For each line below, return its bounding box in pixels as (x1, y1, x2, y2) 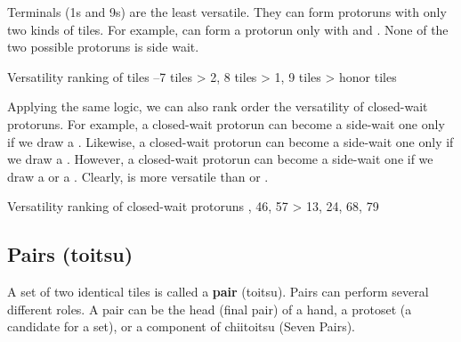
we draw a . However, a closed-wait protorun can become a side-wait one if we (7, 150, 433, 168)
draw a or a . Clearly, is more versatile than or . (7, 167, 269, 185)
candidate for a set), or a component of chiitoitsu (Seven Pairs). (7, 317, 356, 336)
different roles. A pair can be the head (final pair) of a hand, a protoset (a (7, 299, 412, 318)
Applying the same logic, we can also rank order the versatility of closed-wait (7, 97, 428, 116)
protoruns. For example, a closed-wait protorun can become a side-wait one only (7, 114, 445, 133)
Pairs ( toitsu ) (7, 240, 133, 268)
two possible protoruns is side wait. (7, 37, 199, 56)
